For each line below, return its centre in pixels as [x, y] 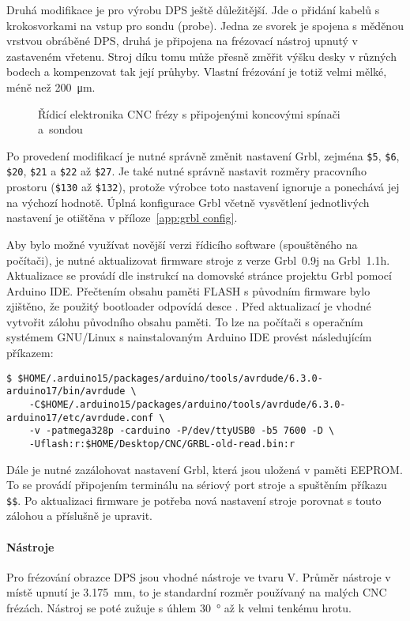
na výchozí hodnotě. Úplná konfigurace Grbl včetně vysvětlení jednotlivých [188, 202]
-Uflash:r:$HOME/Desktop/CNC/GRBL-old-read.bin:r [162, 444]
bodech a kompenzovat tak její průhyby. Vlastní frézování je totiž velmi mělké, [197, 72]
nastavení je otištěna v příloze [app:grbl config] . [122, 218]
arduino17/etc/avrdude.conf [80, 418]
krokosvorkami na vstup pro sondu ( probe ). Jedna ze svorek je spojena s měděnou [205, 25]
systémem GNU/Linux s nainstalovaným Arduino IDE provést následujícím [189, 337]
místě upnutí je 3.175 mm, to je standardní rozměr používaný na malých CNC [197, 592]
